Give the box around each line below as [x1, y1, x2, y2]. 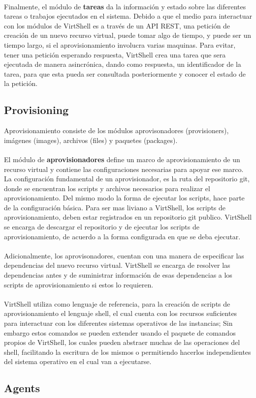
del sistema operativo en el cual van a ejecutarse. [4, 356, 152, 367]
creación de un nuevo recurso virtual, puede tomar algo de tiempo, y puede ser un [4, 30, 252, 40]
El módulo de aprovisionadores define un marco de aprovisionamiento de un [4, 154, 240, 164]
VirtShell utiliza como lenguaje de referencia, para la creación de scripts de [4, 298, 230, 309]
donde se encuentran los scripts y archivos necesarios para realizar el [4, 183, 210, 193]
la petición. [4, 78, 38, 88]
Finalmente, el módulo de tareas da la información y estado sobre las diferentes [4, 1, 246, 11]
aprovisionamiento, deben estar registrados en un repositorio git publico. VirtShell [4, 212, 252, 222]
